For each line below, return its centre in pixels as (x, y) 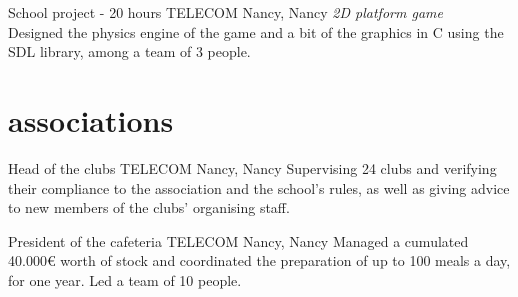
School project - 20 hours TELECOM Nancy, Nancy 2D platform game (225, 12)
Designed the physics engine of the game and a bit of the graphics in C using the (256, 31)
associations (91, 119)
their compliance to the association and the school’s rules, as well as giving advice (259, 187)
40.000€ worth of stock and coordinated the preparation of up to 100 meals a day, (259, 260)
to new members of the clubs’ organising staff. (149, 207)
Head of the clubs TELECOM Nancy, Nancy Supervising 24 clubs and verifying (252, 167)
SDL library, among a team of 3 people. (129, 51)
